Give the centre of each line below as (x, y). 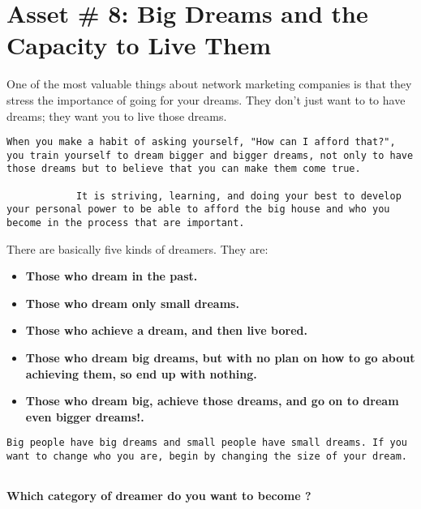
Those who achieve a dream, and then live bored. (166, 330)
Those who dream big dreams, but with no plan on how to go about (220, 358)
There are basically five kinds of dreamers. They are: (137, 248)
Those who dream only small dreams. (132, 303)
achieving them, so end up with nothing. (141, 373)
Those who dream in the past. (112, 276)
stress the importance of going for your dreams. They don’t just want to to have (206, 99)
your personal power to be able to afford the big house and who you (198, 210)
